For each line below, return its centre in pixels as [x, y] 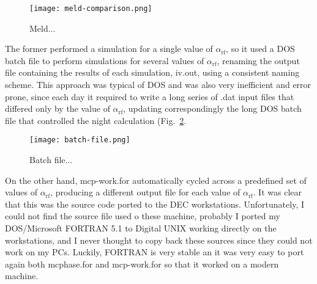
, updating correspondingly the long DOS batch [212, 108]
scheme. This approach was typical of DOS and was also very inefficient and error [158, 85]
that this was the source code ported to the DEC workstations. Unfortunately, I [155, 204]
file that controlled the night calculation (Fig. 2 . [96, 120]
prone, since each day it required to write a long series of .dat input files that [150, 96]
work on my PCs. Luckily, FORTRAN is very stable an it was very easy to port [155, 252]
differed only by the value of [58, 108]
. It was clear [277, 192]
